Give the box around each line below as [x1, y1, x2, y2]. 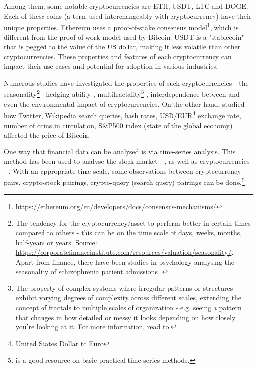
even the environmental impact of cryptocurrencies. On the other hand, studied [4, 98, 245, 109]
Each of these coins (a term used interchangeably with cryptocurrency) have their [4, 10, 252, 21]
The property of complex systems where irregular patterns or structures [15, 282, 233, 293]
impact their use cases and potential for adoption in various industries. [4, 61, 218, 71]
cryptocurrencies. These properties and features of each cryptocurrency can [4, 51, 232, 61]
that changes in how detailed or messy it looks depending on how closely [15, 312, 236, 322]
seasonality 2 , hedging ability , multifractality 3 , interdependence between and [4, 88, 240, 99]
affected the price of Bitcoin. [4, 130, 90, 140]
